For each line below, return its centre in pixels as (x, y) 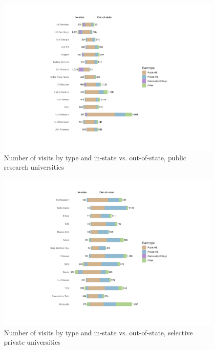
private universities (32, 342)
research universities (34, 167)
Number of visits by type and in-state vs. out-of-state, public (95, 157)
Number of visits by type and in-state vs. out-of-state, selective (98, 332)
